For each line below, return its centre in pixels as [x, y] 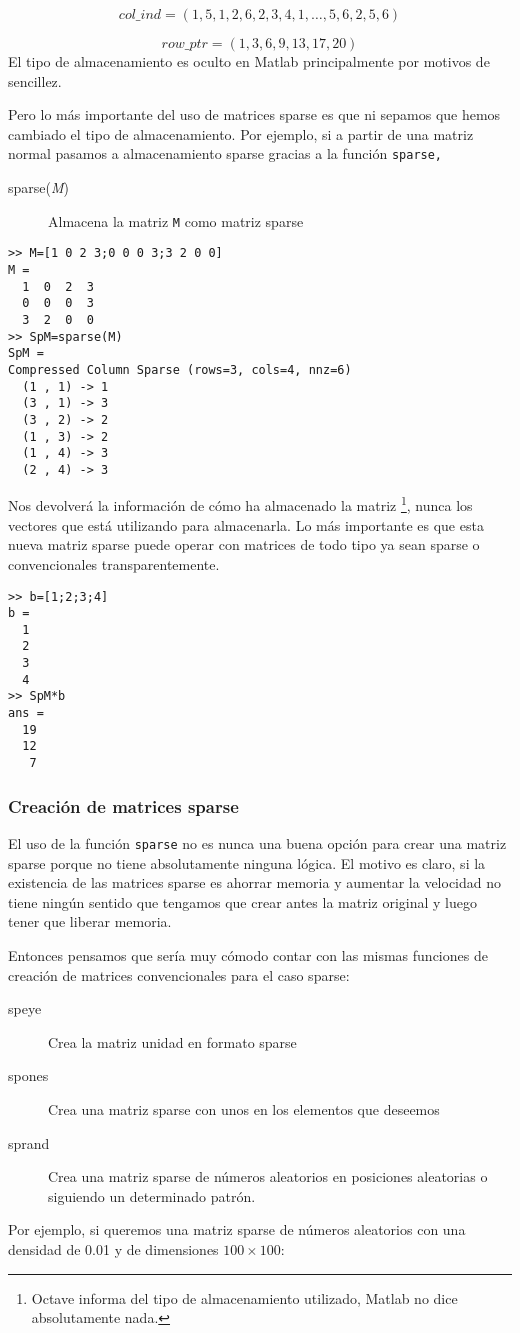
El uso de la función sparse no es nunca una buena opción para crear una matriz [257, 842]
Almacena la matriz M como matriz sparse [176, 220]
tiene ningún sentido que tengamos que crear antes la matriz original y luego [242, 901]
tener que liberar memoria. [90, 921]
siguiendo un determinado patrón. [152, 1195]
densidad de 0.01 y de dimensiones [113, 1248]
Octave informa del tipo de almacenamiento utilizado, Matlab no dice [244, 1297]
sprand [29, 1142]
